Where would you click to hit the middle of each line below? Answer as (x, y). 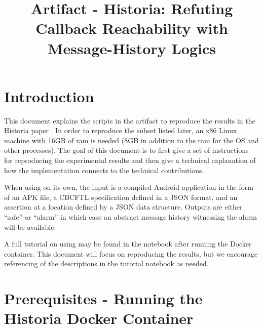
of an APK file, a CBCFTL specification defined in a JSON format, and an (121, 197)
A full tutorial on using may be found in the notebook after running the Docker (128, 244)
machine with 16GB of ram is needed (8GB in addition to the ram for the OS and (131, 140)
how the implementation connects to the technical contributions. (104, 170)
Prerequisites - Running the (103, 298)
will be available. (30, 227)
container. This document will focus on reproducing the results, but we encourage (131, 253)
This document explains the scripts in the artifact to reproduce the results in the (130, 120)
